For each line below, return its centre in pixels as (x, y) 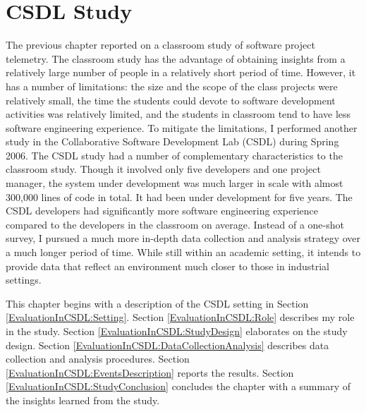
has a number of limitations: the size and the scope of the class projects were (172, 86)
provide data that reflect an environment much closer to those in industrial (167, 266)
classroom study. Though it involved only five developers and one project (163, 169)
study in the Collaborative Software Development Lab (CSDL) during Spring (172, 141)
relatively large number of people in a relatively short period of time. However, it (181, 72)
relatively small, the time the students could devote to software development (171, 100)
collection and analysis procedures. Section (98, 359)
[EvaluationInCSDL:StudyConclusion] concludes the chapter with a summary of (178, 386)
